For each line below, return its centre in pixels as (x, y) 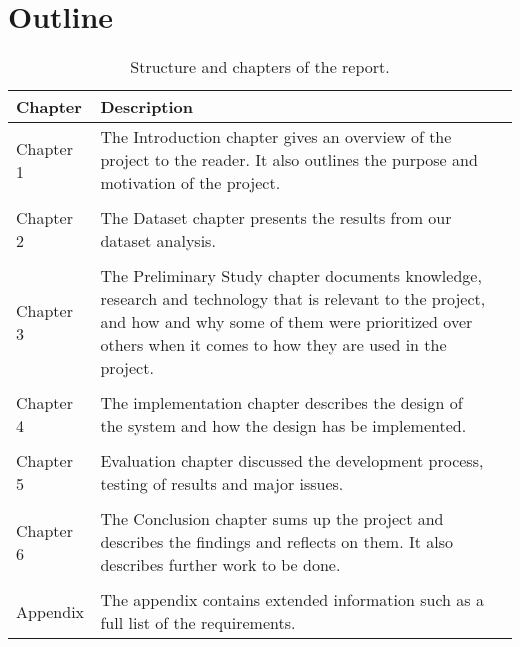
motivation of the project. (190, 183)
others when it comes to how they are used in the (273, 345)
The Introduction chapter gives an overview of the (276, 137)
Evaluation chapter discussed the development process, (292, 461)
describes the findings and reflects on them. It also (276, 542)
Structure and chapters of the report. (260, 67)
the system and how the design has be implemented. (283, 426)
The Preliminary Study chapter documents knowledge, (291, 276)
